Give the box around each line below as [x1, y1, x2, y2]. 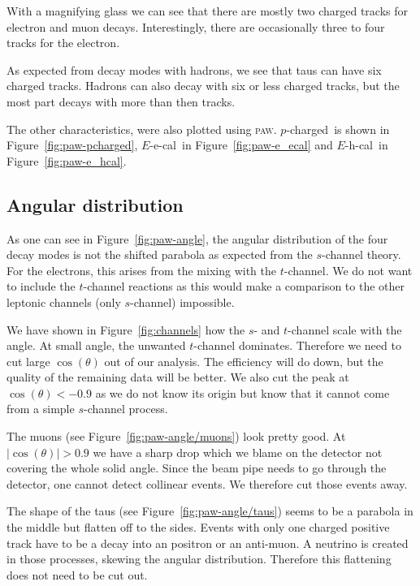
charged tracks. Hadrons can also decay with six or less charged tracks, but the [6, 77, 400, 94]
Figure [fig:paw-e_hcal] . [6, 152, 127, 169]
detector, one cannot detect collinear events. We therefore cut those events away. [6, 475, 408, 492]
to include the [6, 278, 76, 295]
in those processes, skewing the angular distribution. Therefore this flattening [6, 550, 392, 567]
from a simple [6, 400, 75, 417]
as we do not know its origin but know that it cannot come [95, 384, 390, 401]
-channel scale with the [288, 321, 402, 338]
